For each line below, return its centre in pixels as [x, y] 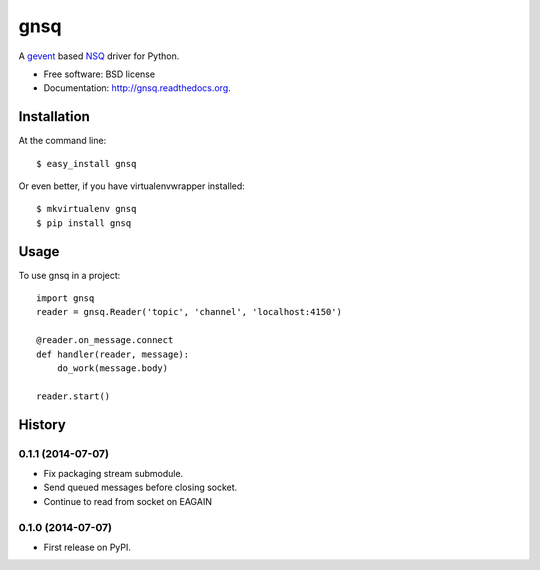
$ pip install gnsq [84, 223]
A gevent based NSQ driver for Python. [99, 56]
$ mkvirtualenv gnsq [86, 209]
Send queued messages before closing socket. [140, 487]
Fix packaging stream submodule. [113, 473]
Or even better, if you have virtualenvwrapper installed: [131, 186]
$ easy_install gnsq [86, 163]
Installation [54, 116]
